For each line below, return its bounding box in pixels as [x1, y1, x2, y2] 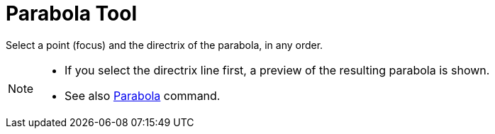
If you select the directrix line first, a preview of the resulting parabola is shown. [65, 62, 490, 77]
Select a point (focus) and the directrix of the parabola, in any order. [6, 38, 323, 51]
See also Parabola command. [65, 88, 221, 103]
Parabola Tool [6, 1, 138, 26]
